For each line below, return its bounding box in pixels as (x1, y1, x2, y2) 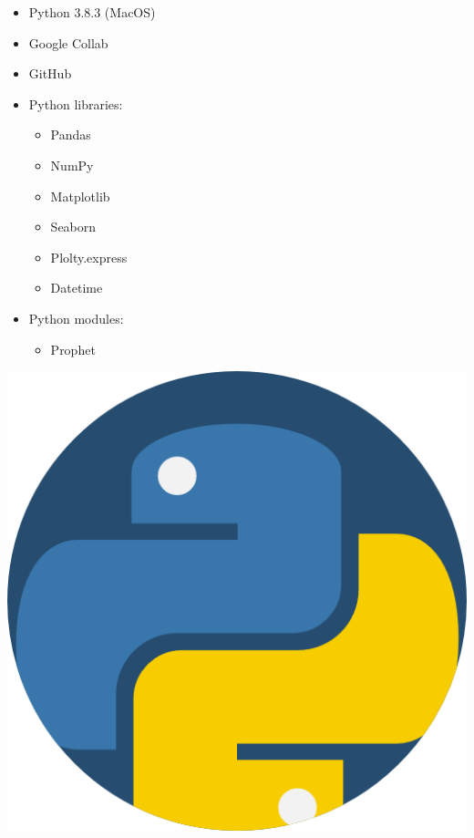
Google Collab (28, 33, 108, 52)
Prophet (50, 339, 96, 358)
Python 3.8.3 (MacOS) (28, 3, 156, 21)
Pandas (50, 125, 91, 144)
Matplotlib (50, 186, 110, 205)
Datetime (50, 278, 103, 297)
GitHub (28, 64, 72, 83)
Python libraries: (28, 94, 123, 113)
